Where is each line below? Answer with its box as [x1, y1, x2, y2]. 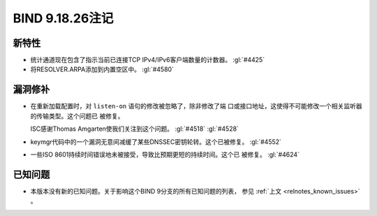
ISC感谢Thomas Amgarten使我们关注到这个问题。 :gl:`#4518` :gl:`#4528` [30, 124, 239, 133]
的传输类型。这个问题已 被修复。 [30, 112, 124, 120]
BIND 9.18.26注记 [13, 10, 114, 26]
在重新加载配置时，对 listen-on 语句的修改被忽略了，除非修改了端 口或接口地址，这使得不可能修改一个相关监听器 [30, 102, 362, 110]
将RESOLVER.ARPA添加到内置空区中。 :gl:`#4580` [30, 65, 175, 73]
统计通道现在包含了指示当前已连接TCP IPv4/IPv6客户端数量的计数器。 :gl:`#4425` [30, 56, 265, 64]
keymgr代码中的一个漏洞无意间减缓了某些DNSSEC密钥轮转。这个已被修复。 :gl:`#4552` [30, 137, 282, 146]
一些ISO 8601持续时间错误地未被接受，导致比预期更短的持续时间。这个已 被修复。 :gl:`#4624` [30, 150, 300, 159]
